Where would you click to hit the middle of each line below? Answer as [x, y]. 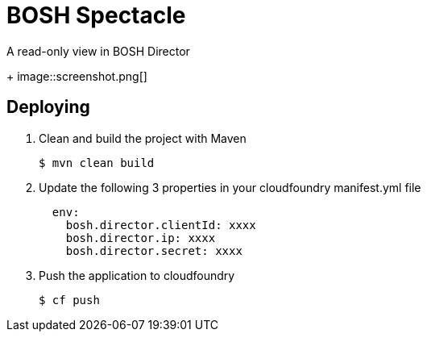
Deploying [48, 107]
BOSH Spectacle [96, 15]
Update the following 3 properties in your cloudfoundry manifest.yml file [230, 187]
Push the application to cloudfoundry [137, 275]
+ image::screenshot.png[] [77, 76]
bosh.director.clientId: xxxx [161, 225]
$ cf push [69, 300]
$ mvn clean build [97, 163]
